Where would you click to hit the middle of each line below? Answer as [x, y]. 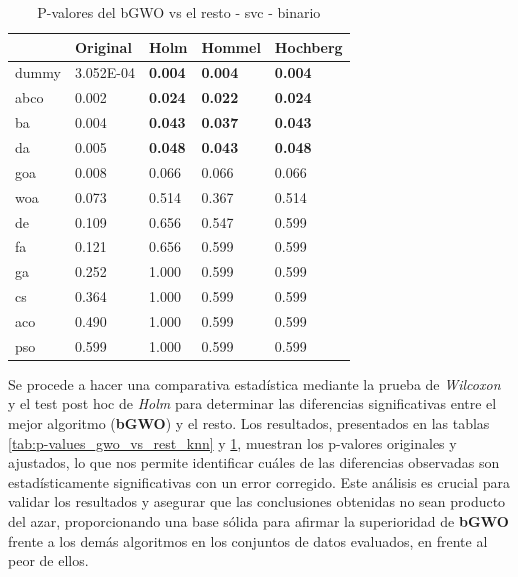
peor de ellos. [48, 560]
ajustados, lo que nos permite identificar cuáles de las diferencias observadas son [254, 462]
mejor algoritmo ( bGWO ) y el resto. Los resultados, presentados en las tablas [249, 423]
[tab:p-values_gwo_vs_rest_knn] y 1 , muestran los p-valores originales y [232, 442]
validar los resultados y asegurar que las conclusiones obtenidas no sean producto [257, 501]
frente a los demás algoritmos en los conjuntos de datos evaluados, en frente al [248, 540]
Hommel [231, 46]
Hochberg [308, 46]
